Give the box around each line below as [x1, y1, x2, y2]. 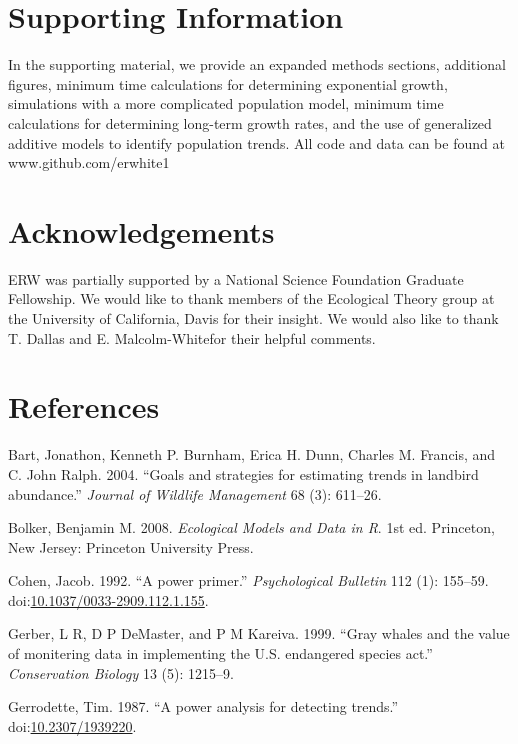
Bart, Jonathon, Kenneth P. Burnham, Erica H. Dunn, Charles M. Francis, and [8, 444, 496, 465]
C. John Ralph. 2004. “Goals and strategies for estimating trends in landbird [8, 463, 479, 484]
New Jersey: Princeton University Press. [8, 536, 254, 557]
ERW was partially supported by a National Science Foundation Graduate [8, 268, 464, 289]
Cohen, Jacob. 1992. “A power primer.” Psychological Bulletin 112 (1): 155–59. [8, 570, 489, 591]
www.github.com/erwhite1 [8, 152, 170, 173]
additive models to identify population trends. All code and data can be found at [8, 132, 505, 153]
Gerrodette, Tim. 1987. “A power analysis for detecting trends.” [8, 696, 399, 717]
